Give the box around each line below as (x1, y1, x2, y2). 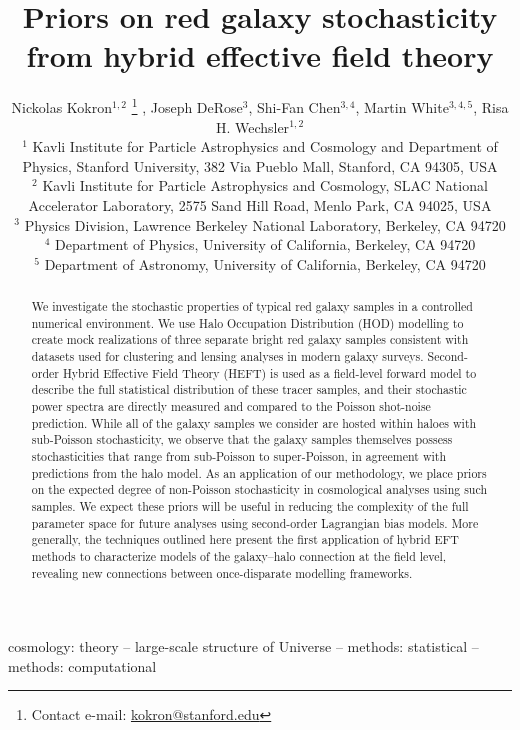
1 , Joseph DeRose (131, 94, 243, 117)
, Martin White (355, 96, 449, 117)
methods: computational (8, 655, 157, 676)
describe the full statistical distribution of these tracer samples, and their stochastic (31, 381, 467, 398)
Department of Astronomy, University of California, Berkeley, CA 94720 (44, 253, 486, 274)
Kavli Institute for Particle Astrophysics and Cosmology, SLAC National (42, 175, 488, 196)
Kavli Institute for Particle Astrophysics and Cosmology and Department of (32, 136, 498, 157)
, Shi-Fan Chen (248, 96, 341, 117)
